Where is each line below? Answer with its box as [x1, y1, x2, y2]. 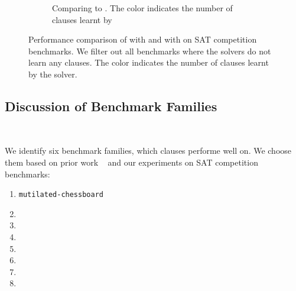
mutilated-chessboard [18, 190, 103, 199]
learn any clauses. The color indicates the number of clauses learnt [28, 56, 269, 69]
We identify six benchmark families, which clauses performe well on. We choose [5, 144, 292, 157]
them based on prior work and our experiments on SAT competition [5, 156, 258, 168]
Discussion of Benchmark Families [5, 96, 217, 115]
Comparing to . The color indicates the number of [52, 2, 233, 14]
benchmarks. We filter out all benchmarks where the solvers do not [28, 44, 271, 57]
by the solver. [28, 67, 77, 80]
